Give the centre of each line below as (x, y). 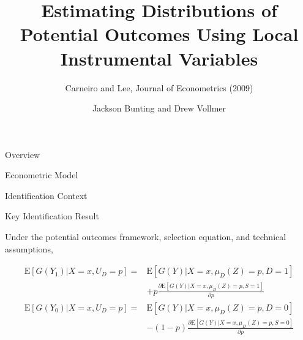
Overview (23, 154)
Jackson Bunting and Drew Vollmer (159, 108)
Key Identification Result (52, 216)
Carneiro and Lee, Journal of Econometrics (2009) (159, 87)
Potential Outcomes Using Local (159, 34)
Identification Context (46, 195)
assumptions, (29, 248)
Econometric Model (42, 175)
